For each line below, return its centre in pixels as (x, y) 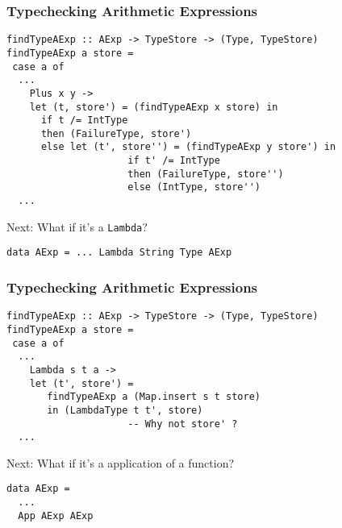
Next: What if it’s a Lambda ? (77, 226)
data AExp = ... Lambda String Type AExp (119, 253)
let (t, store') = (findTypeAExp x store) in (154, 107)
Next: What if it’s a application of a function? (121, 462)
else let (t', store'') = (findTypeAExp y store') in (188, 147)
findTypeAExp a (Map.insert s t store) (154, 397)
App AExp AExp (56, 516)
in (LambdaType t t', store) (125, 410)
